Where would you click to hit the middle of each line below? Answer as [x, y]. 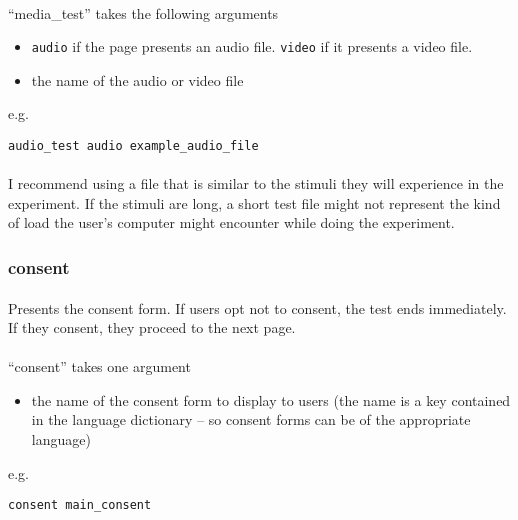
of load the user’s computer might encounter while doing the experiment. [231, 222]
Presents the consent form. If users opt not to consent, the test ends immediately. [257, 307]
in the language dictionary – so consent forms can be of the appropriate [251, 419]
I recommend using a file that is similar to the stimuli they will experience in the [256, 183]
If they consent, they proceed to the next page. [152, 327]
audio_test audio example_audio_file [133, 146]
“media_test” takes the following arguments [143, 12]
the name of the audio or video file [137, 79]
